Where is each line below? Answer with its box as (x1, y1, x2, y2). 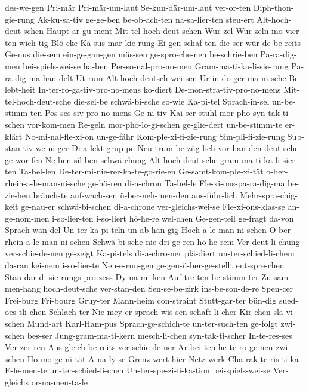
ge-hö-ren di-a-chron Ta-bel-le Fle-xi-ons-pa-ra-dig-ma (88, 176, 285, 189)
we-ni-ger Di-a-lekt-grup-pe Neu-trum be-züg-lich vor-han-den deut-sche (35, 142, 299, 154)
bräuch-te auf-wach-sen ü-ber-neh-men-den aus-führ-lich (33, 188, 237, 201)
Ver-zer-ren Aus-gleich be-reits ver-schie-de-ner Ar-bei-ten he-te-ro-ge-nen (5, 341, 273, 353)
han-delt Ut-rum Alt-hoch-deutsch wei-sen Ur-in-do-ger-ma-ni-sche (42, 71, 286, 84)
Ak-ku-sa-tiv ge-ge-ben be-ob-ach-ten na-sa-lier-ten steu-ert (37, 13, 254, 25)
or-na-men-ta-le (31, 376, 88, 388)
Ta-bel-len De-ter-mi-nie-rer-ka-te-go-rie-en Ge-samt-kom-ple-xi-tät (19, 165, 264, 177)
